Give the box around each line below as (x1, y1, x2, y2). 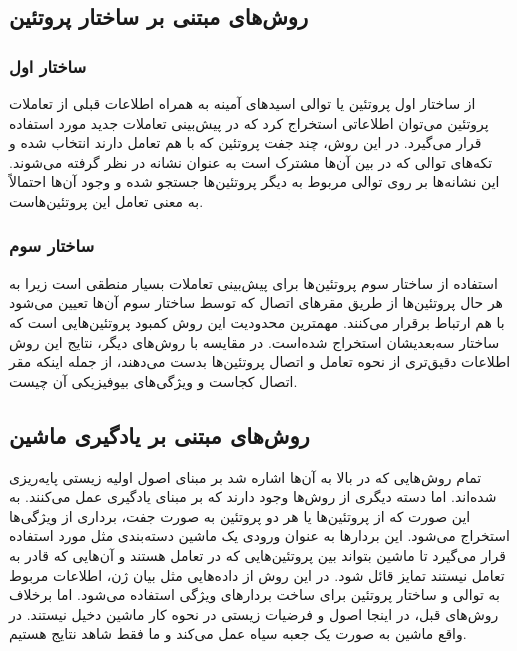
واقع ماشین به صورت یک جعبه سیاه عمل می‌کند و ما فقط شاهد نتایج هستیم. (9, 623, 467, 644)
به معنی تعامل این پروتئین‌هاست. (9, 190, 204, 211)
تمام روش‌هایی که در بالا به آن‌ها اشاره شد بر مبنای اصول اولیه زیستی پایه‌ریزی (9, 466, 482, 487)
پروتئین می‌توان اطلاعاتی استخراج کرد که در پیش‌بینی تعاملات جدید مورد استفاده (9, 112, 489, 133)
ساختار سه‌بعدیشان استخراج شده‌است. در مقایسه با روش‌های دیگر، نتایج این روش (9, 331, 500, 352)
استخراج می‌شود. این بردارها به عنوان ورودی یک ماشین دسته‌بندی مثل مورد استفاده (9, 525, 510, 546)
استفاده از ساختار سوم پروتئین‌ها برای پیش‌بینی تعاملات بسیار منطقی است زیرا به (9, 272, 498, 293)
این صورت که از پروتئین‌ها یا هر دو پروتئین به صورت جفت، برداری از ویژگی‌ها (9, 505, 471, 526)
